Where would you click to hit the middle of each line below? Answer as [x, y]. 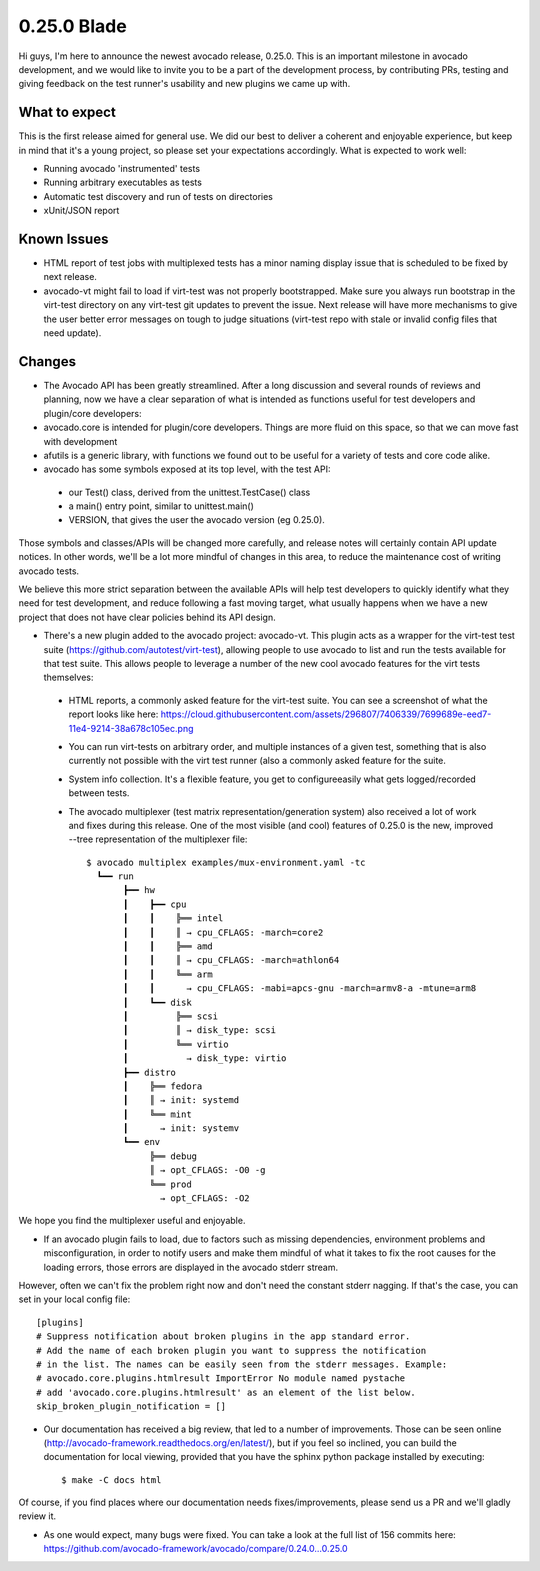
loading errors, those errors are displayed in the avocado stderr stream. [191, 1267]
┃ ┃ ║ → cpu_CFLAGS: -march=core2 [223, 932]
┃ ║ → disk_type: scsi [200, 1030]
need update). [72, 333]
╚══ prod [170, 1184]
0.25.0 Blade [72, 26]
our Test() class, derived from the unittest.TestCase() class [189, 492]
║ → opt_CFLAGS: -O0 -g [207, 1170]
